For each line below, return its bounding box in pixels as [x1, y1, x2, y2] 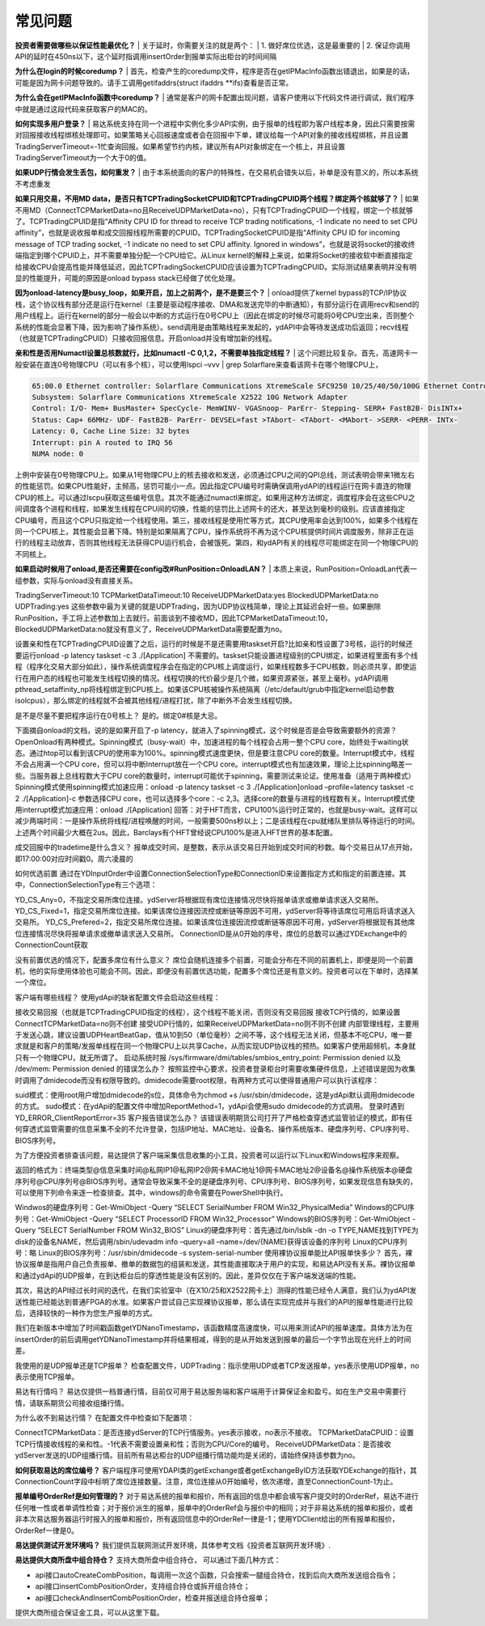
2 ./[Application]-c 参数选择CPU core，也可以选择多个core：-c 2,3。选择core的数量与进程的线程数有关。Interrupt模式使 [15, 793, 415, 803]
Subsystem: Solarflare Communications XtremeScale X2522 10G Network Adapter [32, 393, 348, 402]
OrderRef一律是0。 [15, 1526, 78, 1535]
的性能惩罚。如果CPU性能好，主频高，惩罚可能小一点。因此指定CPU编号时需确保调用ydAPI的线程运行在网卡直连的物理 [15, 482, 411, 491]
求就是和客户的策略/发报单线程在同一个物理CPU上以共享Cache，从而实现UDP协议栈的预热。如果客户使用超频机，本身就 [15, 1041, 416, 1051]
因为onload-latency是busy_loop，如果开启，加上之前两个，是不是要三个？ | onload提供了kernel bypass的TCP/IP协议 [15, 288, 407, 298]
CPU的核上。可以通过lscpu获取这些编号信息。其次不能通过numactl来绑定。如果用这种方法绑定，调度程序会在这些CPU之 [15, 492, 415, 502]
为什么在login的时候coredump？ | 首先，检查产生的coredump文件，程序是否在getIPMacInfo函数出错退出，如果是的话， [15, 66, 414, 76]
